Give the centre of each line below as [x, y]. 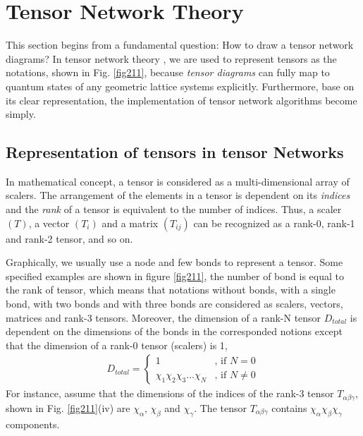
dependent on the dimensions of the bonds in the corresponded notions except [174, 331]
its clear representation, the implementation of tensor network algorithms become [181, 100]
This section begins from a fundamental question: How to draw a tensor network [180, 45]
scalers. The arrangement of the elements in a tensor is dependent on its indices [178, 195]
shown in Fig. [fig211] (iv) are [68, 407]
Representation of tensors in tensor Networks [175, 152]
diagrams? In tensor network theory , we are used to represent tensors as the [171, 58]
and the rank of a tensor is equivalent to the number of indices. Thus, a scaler [174, 209]
